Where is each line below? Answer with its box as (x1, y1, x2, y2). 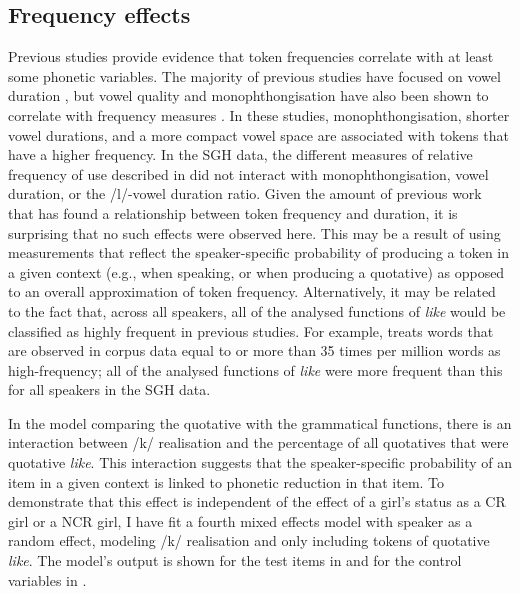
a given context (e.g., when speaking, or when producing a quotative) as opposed (8, 261, 505, 282)
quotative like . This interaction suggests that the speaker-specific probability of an (8, 452, 512, 473)
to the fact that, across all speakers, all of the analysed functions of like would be (8, 300, 506, 321)
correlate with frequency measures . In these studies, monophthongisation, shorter (8, 104, 510, 125)
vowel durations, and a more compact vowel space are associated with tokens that (8, 124, 509, 145)
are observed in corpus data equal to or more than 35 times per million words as (8, 340, 501, 361)
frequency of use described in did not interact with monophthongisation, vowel (8, 163, 489, 184)
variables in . (8, 569, 87, 590)
